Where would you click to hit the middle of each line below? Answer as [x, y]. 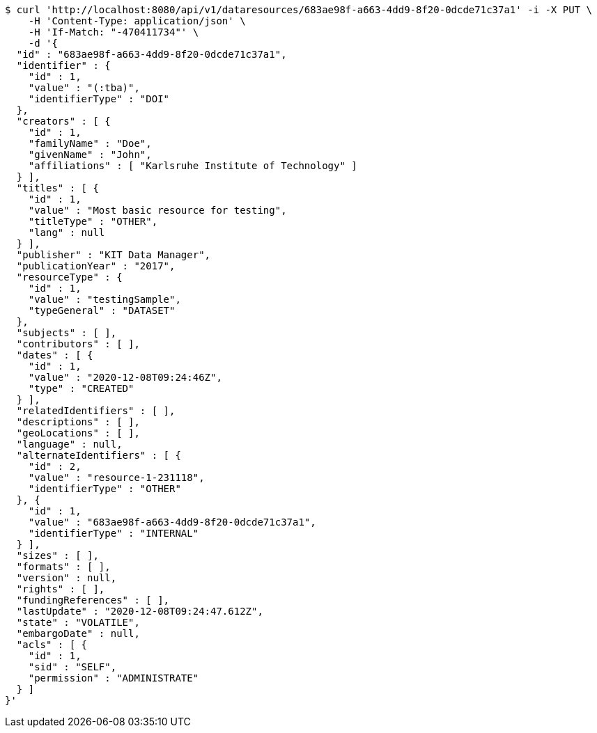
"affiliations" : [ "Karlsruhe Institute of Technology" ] [193, 166]
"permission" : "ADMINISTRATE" [114, 678]
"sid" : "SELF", [72, 667]
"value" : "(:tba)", [84, 88]
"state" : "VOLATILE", [78, 622]
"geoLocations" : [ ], [78, 433]
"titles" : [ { [57, 188]
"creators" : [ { [63, 121]
